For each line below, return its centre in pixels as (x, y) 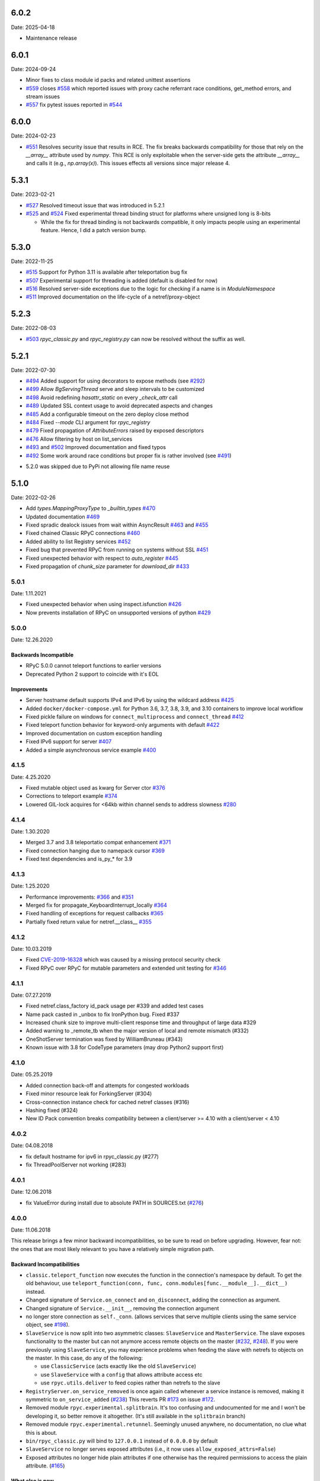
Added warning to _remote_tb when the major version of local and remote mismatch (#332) (137, 1031)
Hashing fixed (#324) (52, 1110)
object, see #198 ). (48, 1325)
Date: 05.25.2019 (32, 1075)
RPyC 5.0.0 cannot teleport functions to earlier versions (94, 666)
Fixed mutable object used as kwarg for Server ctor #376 (95, 788)
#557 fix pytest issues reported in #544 (74, 105)
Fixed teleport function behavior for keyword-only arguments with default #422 (123, 725)
